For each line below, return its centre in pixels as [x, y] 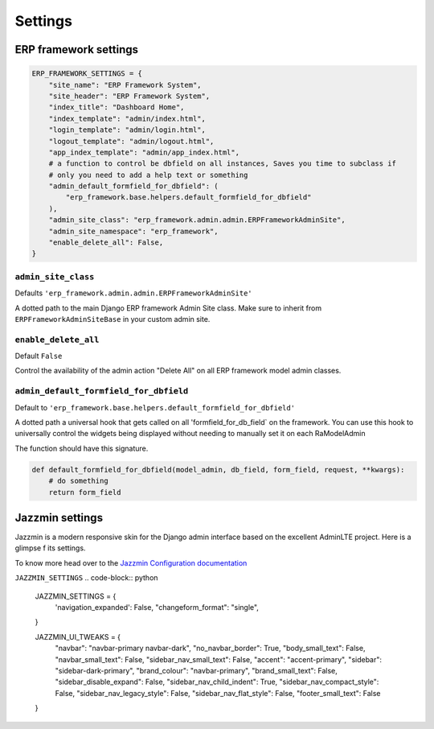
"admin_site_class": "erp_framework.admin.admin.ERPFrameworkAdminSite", [197, 220]
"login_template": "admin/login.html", [127, 130]
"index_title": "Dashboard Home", [117, 107]
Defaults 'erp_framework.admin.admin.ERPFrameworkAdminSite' [133, 293]
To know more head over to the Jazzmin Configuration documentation [131, 562]
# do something [78, 481]
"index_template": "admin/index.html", [127, 118]
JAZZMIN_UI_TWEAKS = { [78, 636]
